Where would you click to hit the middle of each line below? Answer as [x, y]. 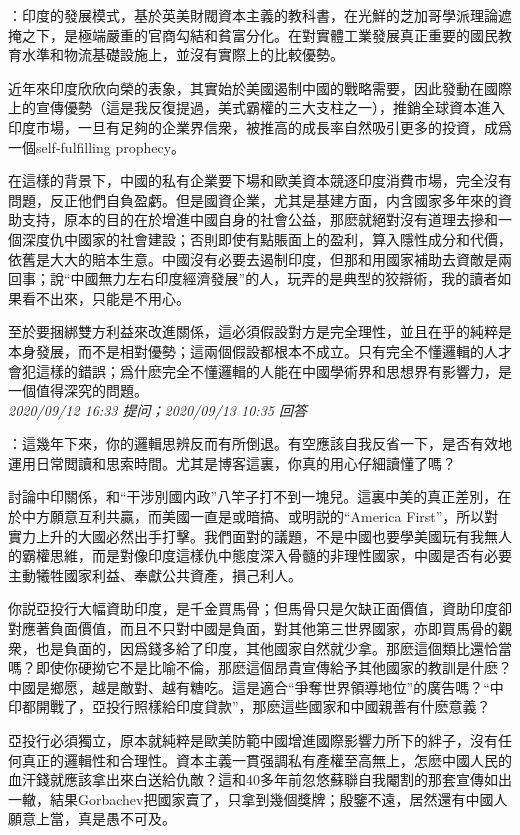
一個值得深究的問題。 [78, 390]
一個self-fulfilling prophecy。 [97, 146]
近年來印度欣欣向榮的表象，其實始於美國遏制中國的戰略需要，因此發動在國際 [260, 87]
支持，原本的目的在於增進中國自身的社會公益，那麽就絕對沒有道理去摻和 [259, 219]
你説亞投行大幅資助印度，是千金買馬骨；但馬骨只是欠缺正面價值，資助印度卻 [260, 608]
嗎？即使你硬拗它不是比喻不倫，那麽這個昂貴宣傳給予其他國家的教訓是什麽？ [260, 667]
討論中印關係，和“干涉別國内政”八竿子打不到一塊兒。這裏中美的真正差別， [253, 496]
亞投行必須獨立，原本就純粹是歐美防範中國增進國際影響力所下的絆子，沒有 [253, 740]
